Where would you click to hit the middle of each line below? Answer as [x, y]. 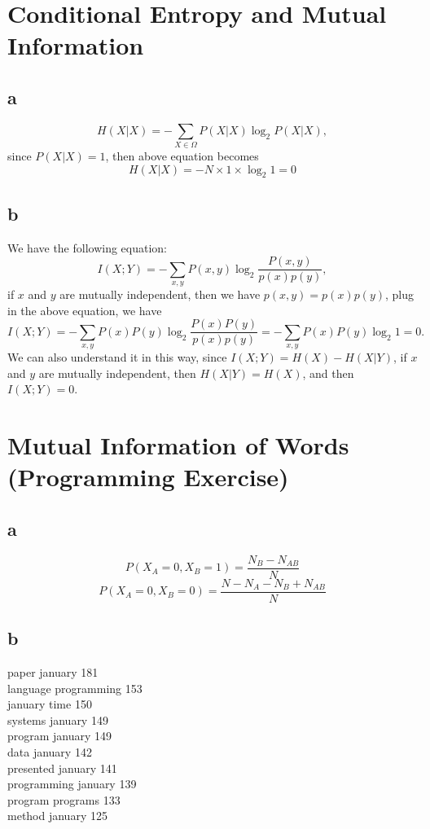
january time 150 [50, 704]
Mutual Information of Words [178, 445]
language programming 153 [75, 688]
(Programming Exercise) [148, 477]
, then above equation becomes [182, 156]
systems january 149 [58, 719]
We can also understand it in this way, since [117, 357]
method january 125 [57, 816]
